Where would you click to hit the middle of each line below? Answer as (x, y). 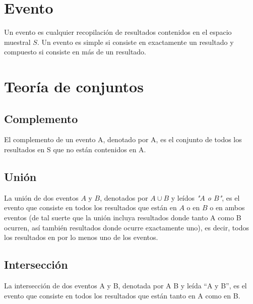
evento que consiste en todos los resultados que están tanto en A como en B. (122, 295)
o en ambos (227, 207)
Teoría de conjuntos (74, 86)
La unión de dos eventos (41, 197)
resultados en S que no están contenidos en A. (75, 149)
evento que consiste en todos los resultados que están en (90, 207)
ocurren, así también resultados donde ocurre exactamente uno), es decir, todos (126, 227)
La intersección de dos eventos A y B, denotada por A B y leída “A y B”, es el (125, 286)
